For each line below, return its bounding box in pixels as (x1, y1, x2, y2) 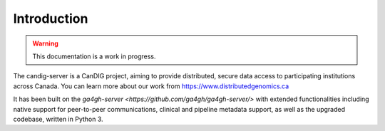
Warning (32, 39, 58, 48)
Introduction (13, 11, 88, 26)
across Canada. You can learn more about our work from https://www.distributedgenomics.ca (13, 82, 289, 90)
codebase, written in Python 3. (13, 115, 103, 123)
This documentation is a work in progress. (32, 52, 156, 61)
